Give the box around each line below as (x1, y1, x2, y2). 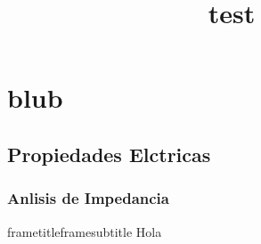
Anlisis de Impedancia (7, 187, 169, 209)
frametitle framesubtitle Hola (7, 222, 162, 240)
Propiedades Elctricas (7, 140, 211, 167)
